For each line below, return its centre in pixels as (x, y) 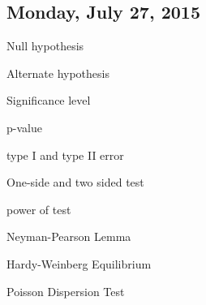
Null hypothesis (45, 46)
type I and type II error (65, 155)
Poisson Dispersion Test (66, 291)
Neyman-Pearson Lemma (69, 236)
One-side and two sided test (75, 182)
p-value (24, 127)
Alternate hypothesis (58, 73)
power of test (39, 209)
